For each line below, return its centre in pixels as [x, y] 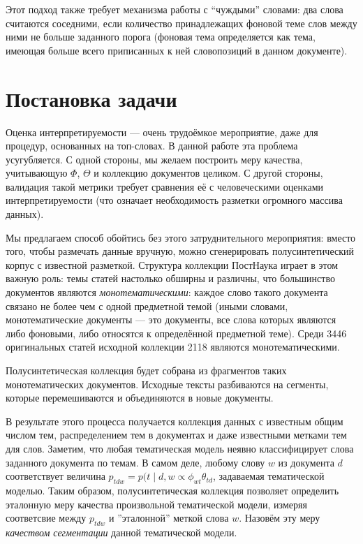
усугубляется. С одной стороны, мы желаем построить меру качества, [154, 159]
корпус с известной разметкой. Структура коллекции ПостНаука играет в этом [172, 264]
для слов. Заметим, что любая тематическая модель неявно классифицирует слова [180, 448]
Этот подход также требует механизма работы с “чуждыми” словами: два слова [175, 9]
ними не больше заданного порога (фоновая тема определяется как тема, [161, 37]
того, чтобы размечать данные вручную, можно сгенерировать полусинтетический [180, 251]
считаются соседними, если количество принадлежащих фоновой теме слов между [181, 23]
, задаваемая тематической [268, 476]
